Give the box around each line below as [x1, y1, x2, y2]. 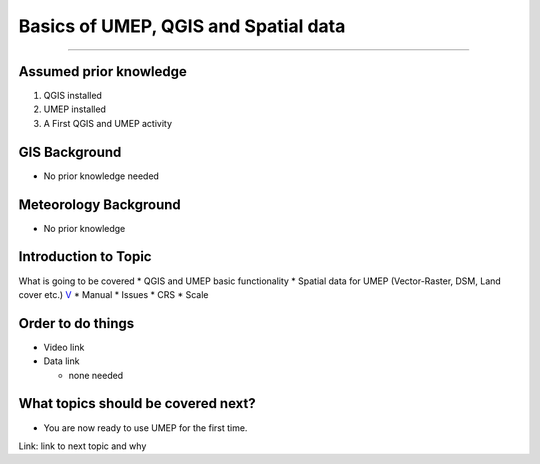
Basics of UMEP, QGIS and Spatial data [18, 15, 346, 37]
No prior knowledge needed [43, 170, 160, 182]
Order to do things [18, 315, 135, 332]
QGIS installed [43, 90, 102, 102]
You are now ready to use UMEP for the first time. [43, 421, 248, 434]
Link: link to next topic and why [18, 440, 147, 452]
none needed [68, 369, 124, 381]
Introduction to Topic [18, 248, 152, 265]
